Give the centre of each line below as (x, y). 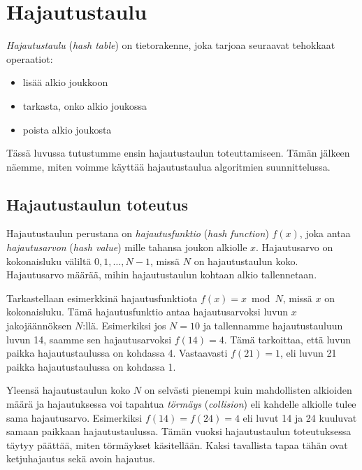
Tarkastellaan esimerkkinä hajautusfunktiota (102, 298)
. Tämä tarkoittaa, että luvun (288, 339)
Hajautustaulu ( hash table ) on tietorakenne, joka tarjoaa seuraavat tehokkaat (171, 45)
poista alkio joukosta (67, 129)
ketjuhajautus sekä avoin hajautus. (81, 458)
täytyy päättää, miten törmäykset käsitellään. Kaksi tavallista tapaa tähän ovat (177, 444)
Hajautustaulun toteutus (97, 204)
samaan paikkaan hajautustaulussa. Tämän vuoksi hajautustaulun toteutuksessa (179, 431)
